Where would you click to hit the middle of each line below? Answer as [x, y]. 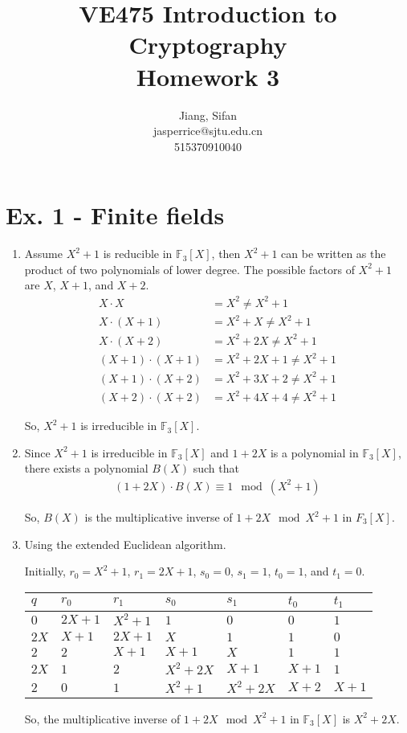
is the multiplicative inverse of [159, 517]
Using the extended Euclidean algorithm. [125, 544]
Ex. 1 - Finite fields [115, 215]
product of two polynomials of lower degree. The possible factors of [189, 269]
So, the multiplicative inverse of [102, 718]
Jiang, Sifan [208, 115]
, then [226, 254]
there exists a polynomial [86, 468]
